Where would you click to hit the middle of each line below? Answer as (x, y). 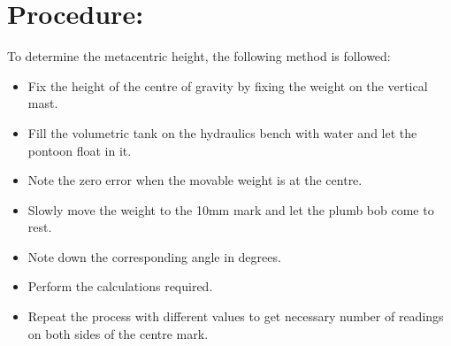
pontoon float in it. (80, 150)
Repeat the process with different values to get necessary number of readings (236, 316)
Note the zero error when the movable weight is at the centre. (195, 180)
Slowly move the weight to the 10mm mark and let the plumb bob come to (231, 209)
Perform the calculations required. (120, 286)
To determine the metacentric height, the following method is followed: (199, 56)
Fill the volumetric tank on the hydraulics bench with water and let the (222, 132)
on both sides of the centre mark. (118, 333)
